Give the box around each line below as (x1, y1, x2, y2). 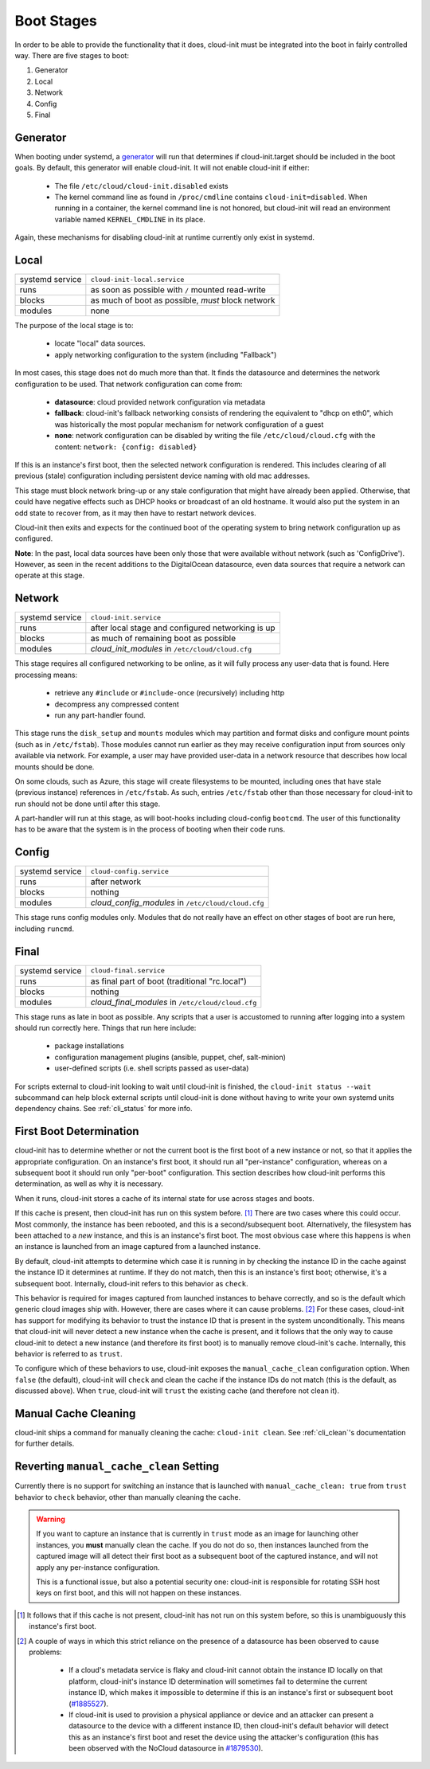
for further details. (14, 1438, 75, 1449)
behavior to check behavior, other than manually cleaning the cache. (14, 1492, 241, 1501)
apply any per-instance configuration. (36, 1562, 160, 1572)
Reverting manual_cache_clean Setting (14, 1460, 220, 1474)
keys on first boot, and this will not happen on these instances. (36, 1588, 242, 1598)
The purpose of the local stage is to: (14, 321, 134, 331)
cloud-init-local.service (90, 275, 185, 284)
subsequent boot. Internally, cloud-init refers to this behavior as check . (14, 1278, 248, 1288)
